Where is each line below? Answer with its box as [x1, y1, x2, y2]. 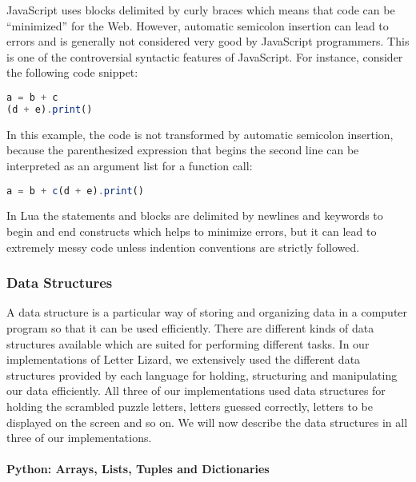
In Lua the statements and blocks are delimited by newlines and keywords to [6, 207, 383, 224]
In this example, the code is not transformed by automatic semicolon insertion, [6, 125, 394, 142]
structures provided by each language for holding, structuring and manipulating [6, 366, 398, 383]
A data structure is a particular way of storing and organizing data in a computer [6, 304, 408, 321]
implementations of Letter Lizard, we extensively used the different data [6, 351, 361, 368]
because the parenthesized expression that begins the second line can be [6, 141, 359, 158]
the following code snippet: [6, 64, 138, 81]
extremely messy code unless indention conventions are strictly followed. [6, 238, 360, 255]
